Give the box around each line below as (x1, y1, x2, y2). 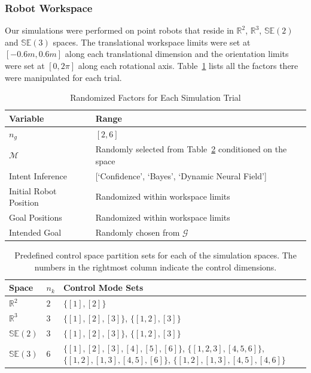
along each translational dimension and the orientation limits (65, 47, 289, 60)
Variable (9, 112, 44, 124)
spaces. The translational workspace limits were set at (53, 35, 251, 48)
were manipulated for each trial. (5, 71, 122, 83)
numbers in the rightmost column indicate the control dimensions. (34, 260, 277, 273)
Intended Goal (9, 225, 62, 238)
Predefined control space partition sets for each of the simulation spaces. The (14, 248, 297, 261)
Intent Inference (9, 169, 67, 182)
